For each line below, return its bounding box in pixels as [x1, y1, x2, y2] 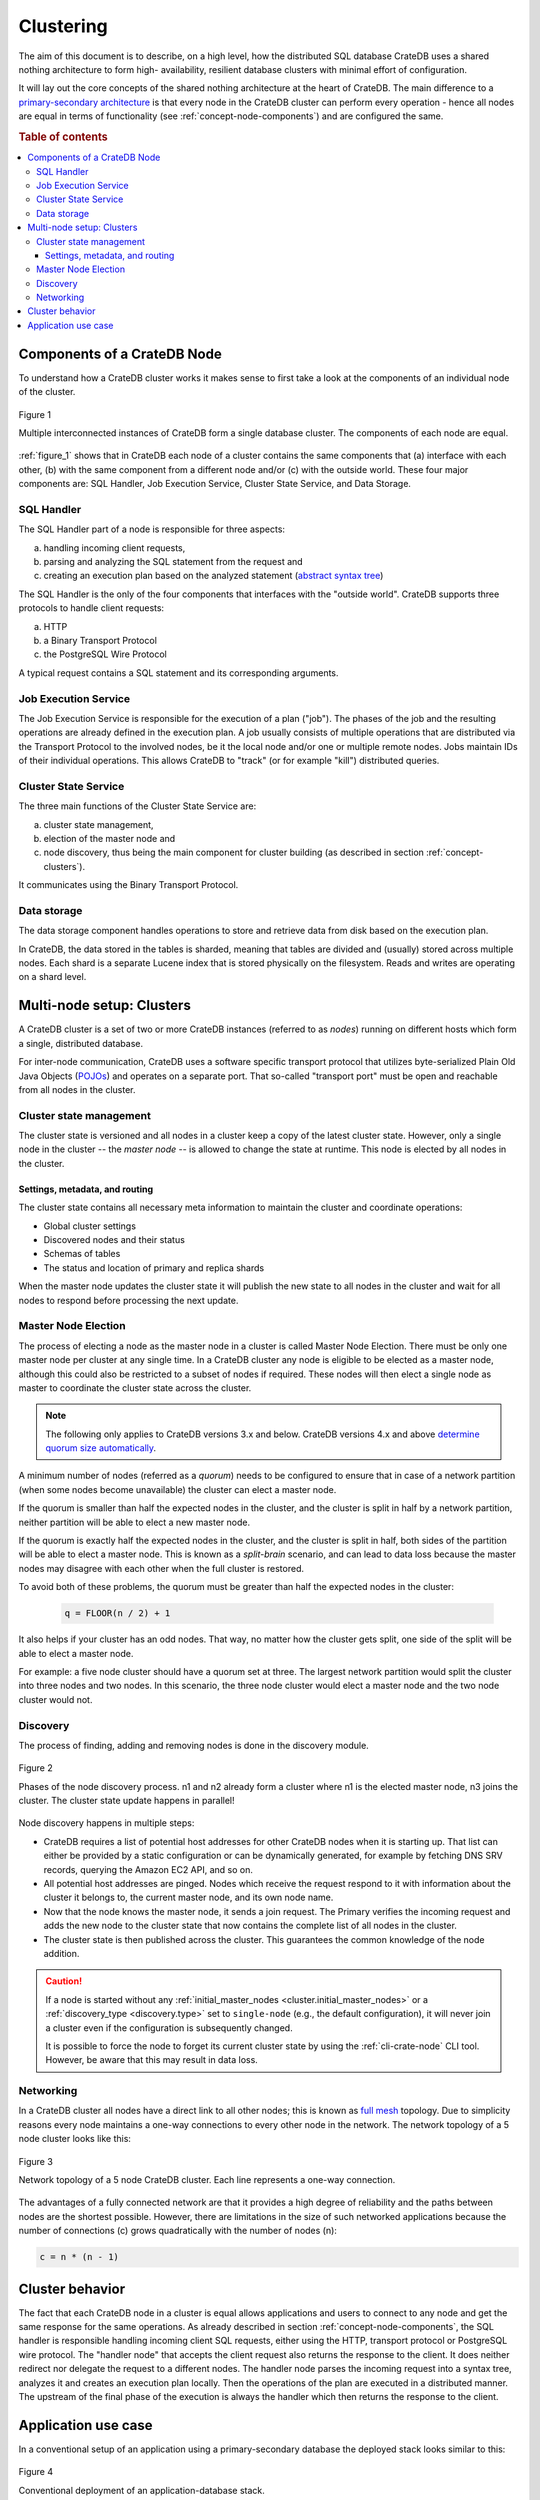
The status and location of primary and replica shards [43, 1261, 265, 1274]
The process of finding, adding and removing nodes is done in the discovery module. [18, 1739, 369, 1751]
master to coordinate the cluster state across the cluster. [18, 1381, 252, 1394]
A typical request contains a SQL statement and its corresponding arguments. [18, 666, 339, 679]
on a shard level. [18, 971, 87, 983]
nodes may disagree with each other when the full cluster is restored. [18, 1562, 305, 1574]
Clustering [18, 15, 109, 37]
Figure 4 [18, 2466, 54, 2478]
